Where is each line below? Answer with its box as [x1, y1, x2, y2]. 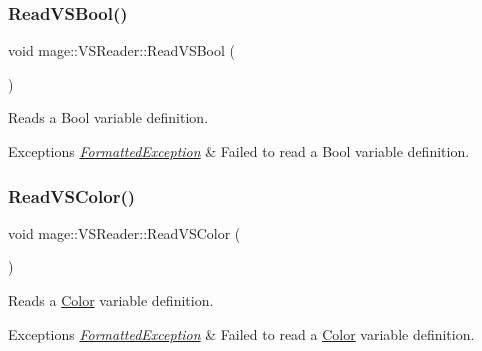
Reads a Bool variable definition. [8, 107, 209, 128]
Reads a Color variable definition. [8, 290, 214, 310]
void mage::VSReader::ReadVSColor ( [8, 222, 241, 243]
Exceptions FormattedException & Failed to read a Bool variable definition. [8, 141, 470, 161]
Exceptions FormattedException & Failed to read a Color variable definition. [8, 323, 475, 344]
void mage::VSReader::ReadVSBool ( [8, 40, 235, 61]
